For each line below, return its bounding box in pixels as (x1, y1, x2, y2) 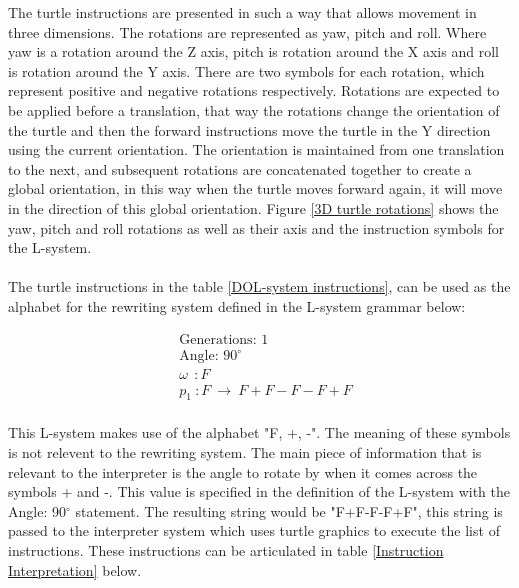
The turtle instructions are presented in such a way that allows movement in (8, 2, 477, 22)
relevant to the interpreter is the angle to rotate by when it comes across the (8, 461, 478, 482)
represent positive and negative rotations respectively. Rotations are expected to (8, 80, 500, 101)
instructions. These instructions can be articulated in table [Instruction (8, 540, 444, 561)
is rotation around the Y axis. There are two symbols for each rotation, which (8, 60, 485, 81)
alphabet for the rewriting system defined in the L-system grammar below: (8, 295, 466, 316)
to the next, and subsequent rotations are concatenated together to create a (8, 158, 472, 179)
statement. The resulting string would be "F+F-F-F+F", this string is (75, 500, 503, 521)
